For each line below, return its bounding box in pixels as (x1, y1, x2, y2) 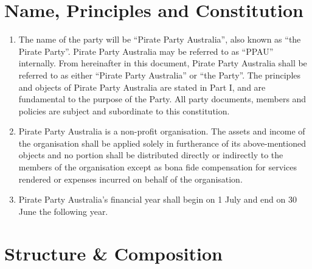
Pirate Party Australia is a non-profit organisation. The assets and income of (18, 125, 305, 138)
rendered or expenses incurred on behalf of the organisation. (18, 172, 243, 185)
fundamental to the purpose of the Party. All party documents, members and (18, 93, 307, 105)
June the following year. (18, 204, 108, 217)
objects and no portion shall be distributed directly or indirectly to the (18, 148, 283, 161)
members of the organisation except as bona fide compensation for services (18, 161, 297, 173)
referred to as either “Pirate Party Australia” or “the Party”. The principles (18, 68, 300, 81)
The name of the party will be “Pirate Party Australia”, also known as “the (18, 33, 301, 46)
